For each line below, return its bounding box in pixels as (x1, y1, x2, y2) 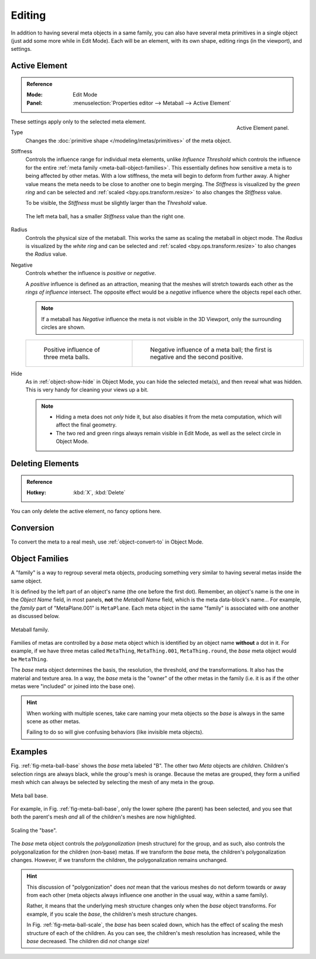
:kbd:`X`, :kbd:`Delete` (73, 489, 126, 496)
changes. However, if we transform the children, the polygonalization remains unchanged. (11, 856, 228, 863)
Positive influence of (43, 345, 101, 353)
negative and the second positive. (150, 353, 243, 361)
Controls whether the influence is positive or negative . (25, 270, 156, 277)
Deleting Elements (11, 459, 79, 469)
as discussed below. (11, 613, 60, 620)
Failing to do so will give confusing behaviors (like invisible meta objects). (26, 728, 204, 735)
